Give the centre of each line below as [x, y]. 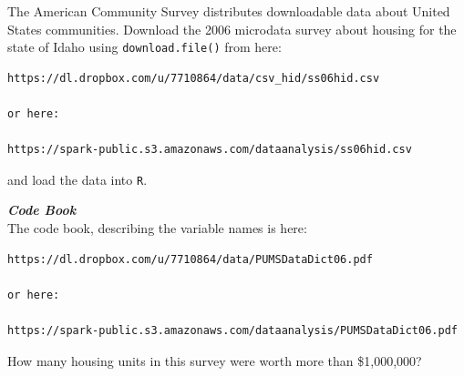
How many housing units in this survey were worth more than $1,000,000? [215, 360]
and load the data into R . [77, 179]
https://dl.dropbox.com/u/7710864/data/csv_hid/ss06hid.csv [194, 78]
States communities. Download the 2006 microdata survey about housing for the [232, 29]
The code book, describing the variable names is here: [157, 228]
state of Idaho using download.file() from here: [144, 47]
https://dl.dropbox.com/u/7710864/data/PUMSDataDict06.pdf [190, 259]
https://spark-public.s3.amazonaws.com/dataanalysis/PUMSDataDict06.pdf [232, 331]
